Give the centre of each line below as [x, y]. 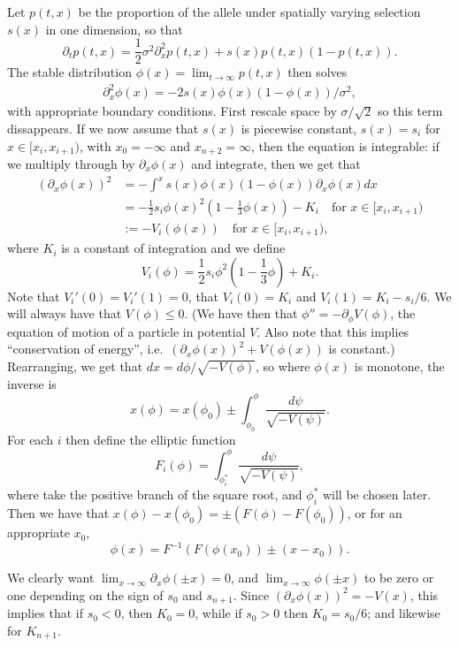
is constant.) [362, 349]
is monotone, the [399, 365]
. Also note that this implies [333, 331]
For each [30, 439]
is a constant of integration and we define [173, 248]
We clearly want [51, 578]
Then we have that [58, 513]
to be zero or [399, 578]
